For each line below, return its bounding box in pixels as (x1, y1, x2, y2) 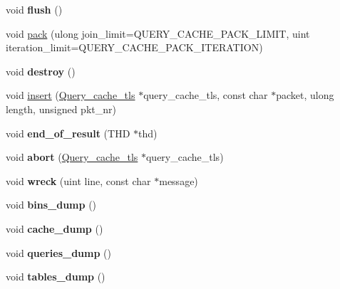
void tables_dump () (6, 269, 105, 284)
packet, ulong (276, 88, 334, 103)
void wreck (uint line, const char (6, 173, 151, 188)
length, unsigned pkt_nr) (6, 101, 116, 116)
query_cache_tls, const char (143, 88, 268, 103)
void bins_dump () (6, 197, 97, 212)
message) (159, 173, 198, 188)
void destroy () (6, 63, 76, 78)
